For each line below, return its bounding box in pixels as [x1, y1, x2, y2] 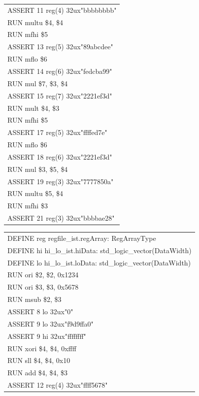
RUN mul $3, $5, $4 [7, 164, 68, 174]
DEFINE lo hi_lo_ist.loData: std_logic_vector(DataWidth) [7, 257, 191, 267]
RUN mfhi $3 [7, 200, 48, 211]
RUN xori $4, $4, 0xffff [7, 343, 76, 353]
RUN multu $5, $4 [7, 188, 64, 198]
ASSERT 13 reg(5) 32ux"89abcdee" [7, 41, 113, 52]
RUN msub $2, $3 [7, 294, 62, 304]
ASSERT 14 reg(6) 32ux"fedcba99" [7, 66, 112, 76]
